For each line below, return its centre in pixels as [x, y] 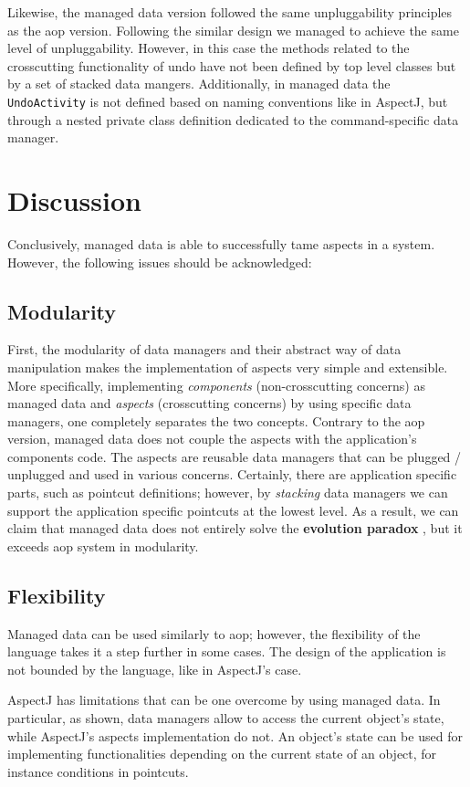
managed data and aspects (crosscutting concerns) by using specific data [209, 403]
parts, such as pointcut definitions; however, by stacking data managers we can [228, 493]
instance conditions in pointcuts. [98, 771]
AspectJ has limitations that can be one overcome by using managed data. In [224, 700]
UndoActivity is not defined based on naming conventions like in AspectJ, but [228, 101]
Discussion [74, 200]
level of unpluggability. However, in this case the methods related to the [209, 48]
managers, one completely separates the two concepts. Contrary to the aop [216, 420]
